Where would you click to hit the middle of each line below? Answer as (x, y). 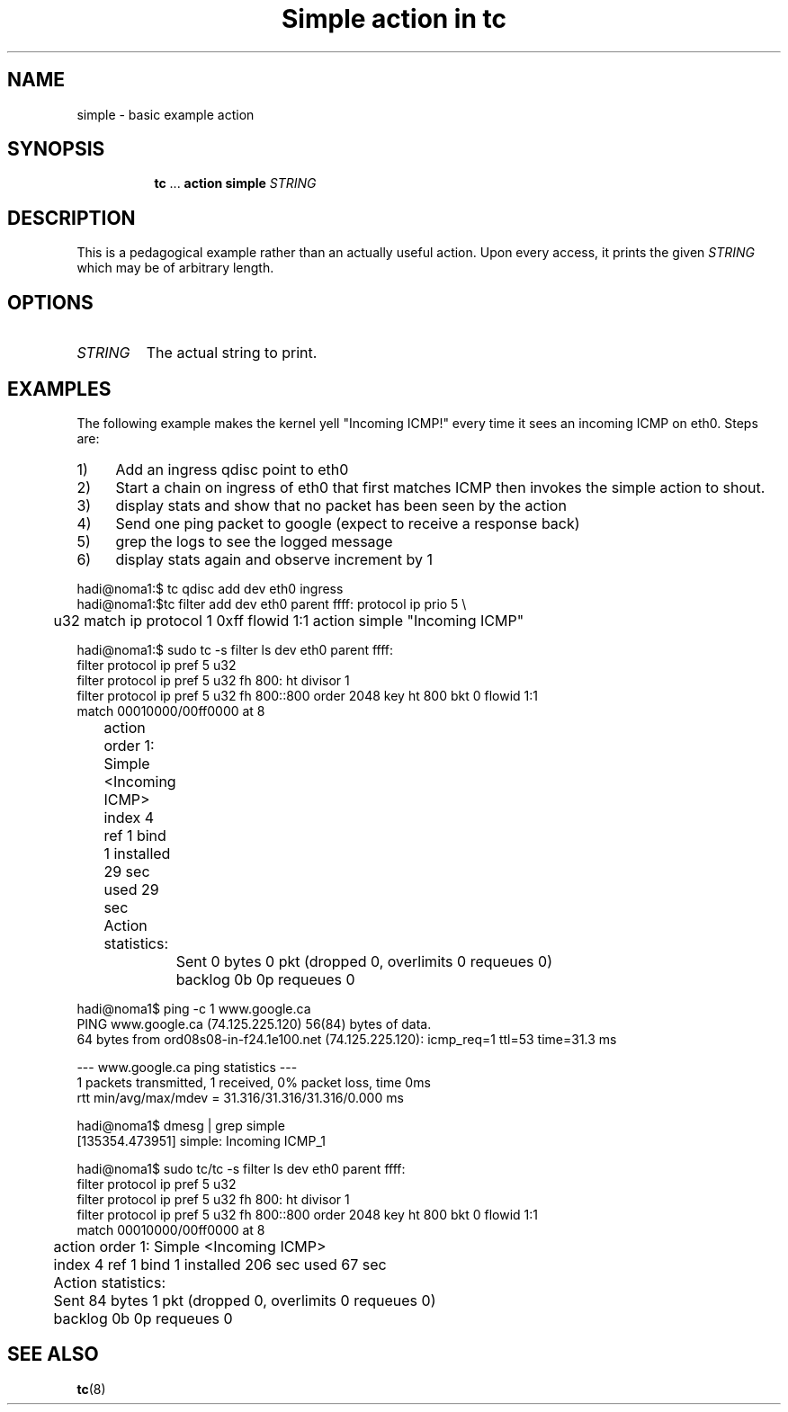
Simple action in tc (394, 19)
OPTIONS (50, 302)
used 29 (131, 889)
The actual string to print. (232, 353)
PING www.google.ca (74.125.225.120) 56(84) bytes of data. (254, 1023)
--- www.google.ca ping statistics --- (187, 1067)
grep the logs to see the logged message (254, 541)
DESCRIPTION (72, 218)
